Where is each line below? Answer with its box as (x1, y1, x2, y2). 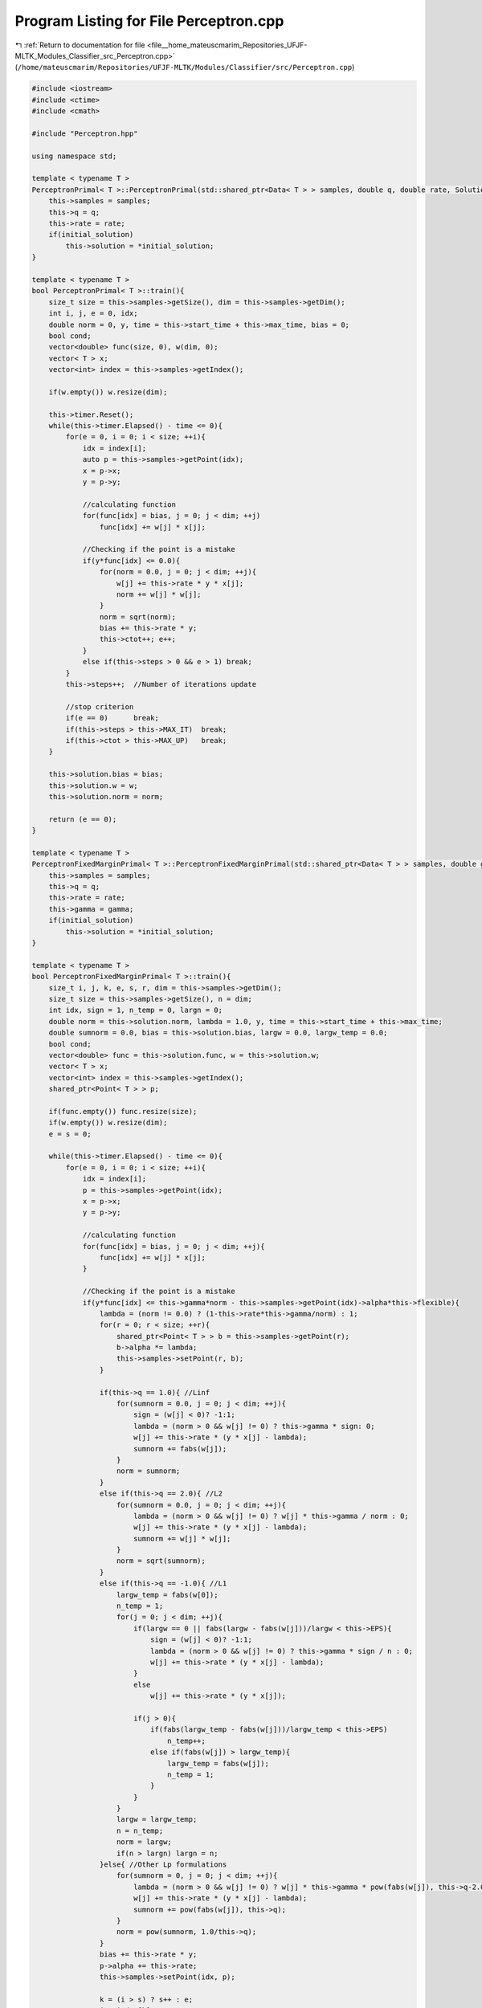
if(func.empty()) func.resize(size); (48, 1107, 198, 1116)
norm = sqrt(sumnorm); (116, 1557, 206, 1565)
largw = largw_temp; (116, 1815, 198, 1824)
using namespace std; (31, 151, 117, 161)
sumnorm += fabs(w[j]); (133, 1444, 227, 1453)
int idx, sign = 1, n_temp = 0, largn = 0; (48, 1006, 223, 1015)
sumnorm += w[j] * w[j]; (133, 1534, 231, 1543)
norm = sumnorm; (116, 1467, 181, 1475)
